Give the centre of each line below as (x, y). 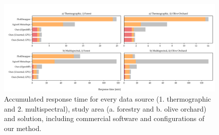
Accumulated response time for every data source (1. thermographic (108, 98)
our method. (23, 128)
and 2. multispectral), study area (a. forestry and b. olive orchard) (105, 108)
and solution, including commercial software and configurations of (104, 118)
